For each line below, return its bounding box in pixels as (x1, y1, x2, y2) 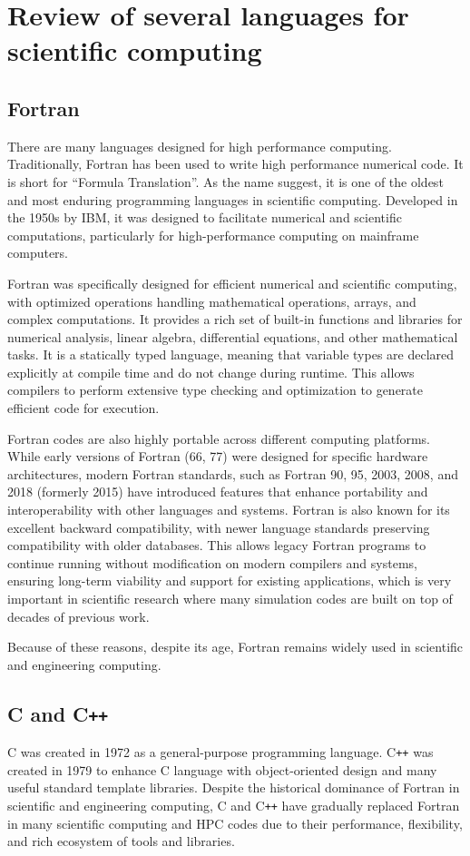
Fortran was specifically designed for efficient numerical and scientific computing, (7, 273, 457, 292)
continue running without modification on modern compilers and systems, (7, 553, 417, 572)
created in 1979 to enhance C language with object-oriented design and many (7, 760, 437, 779)
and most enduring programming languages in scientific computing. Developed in (7, 190, 458, 209)
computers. (7, 243, 69, 262)
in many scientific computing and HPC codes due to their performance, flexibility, (7, 813, 463, 832)
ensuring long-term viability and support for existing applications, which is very (7, 571, 452, 590)
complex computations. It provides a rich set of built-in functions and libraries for (7, 310, 463, 329)
